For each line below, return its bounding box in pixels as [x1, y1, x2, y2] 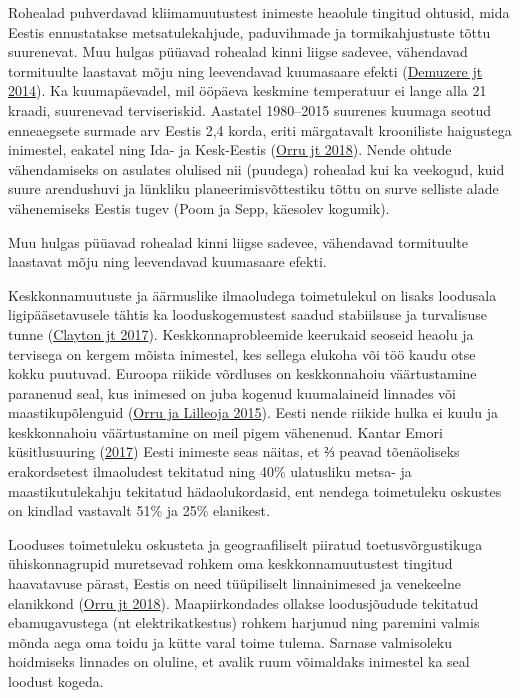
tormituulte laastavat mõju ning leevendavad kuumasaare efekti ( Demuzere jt [8, 60, 483, 81]
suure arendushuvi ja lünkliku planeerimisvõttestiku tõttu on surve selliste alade [8, 178, 499, 199]
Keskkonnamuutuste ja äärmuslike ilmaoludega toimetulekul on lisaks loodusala [8, 284, 497, 305]
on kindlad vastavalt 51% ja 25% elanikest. [8, 500, 270, 521]
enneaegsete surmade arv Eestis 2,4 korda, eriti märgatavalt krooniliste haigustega [8, 119, 512, 140]
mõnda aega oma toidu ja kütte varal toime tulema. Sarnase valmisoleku [8, 631, 452, 652]
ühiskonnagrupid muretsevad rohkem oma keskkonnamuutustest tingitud [8, 553, 453, 574]
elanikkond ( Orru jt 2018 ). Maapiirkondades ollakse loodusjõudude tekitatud [8, 592, 479, 613]
